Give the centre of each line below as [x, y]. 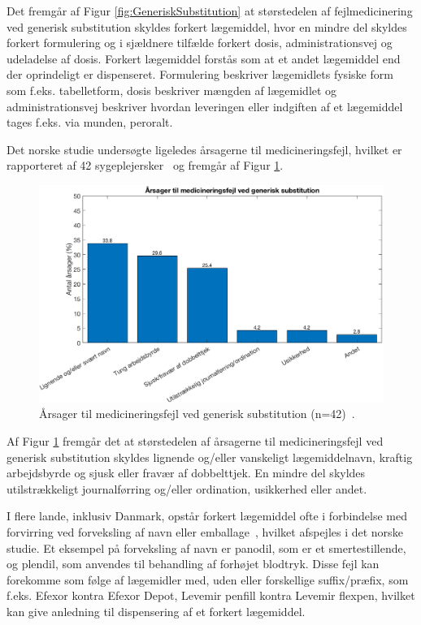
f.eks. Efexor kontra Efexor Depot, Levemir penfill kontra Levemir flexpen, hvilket [211, 595]
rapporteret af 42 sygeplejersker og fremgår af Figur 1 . [145, 165]
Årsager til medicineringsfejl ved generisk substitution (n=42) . [197, 414]
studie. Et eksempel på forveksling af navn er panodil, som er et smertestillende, [206, 547]
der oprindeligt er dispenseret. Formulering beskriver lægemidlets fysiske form [200, 74]
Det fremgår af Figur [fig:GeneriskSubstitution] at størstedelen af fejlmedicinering [210, 11]
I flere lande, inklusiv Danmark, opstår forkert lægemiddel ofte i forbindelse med [207, 516]
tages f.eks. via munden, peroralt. [90, 122]
